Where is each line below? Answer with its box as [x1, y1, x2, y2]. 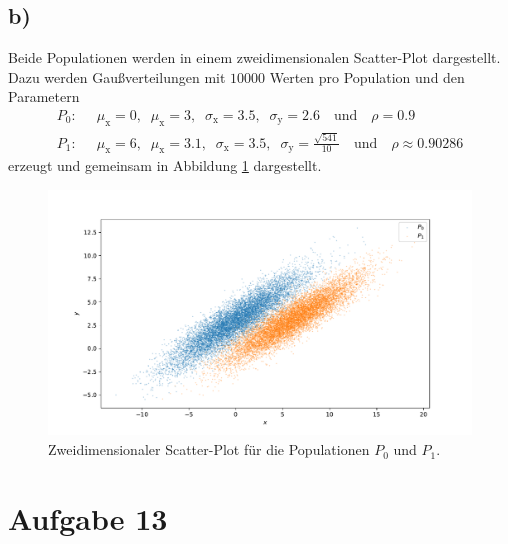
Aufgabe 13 [8, 497, 168, 538]
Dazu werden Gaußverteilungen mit [8, 66, 226, 87]
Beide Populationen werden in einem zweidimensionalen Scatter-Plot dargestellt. [8, 47, 501, 68]
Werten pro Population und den [269, 66, 465, 87]
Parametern [8, 86, 80, 107]
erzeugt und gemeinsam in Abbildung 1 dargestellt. [8, 155, 322, 176]
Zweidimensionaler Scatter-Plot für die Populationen [48, 439, 370, 460]
